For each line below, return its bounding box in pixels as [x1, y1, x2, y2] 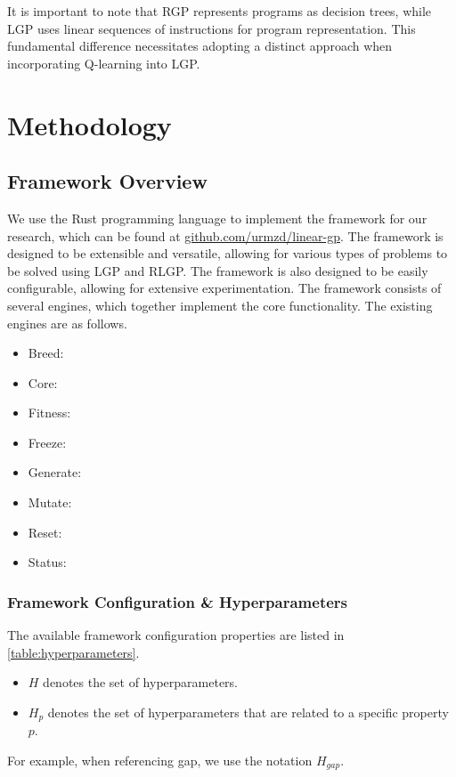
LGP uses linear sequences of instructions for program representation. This [7, 19, 416, 37]
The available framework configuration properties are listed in [7, 626, 345, 644]
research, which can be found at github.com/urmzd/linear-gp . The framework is [7, 226, 444, 245]
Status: [28, 553, 67, 571]
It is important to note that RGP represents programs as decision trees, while [7, 2, 432, 20]
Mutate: [28, 493, 72, 512]
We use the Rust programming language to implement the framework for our [7, 208, 427, 227]
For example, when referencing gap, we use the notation [7, 750, 313, 769]
